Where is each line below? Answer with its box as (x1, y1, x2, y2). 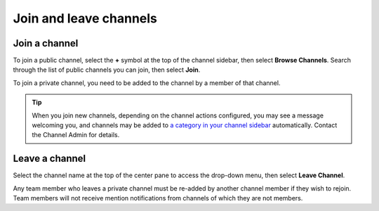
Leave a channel (13, 153, 86, 165)
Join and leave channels (13, 11, 158, 26)
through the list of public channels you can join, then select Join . (13, 65, 201, 74)
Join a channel (13, 37, 79, 49)
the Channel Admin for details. (32, 131, 120, 139)
